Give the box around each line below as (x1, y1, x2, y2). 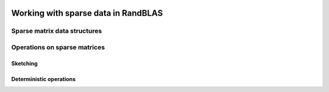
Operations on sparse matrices (11, 43, 105, 51)
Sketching (11, 60, 38, 67)
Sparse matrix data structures (11, 27, 102, 35)
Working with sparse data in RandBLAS (11, 8, 163, 18)
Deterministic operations (11, 75, 76, 82)
